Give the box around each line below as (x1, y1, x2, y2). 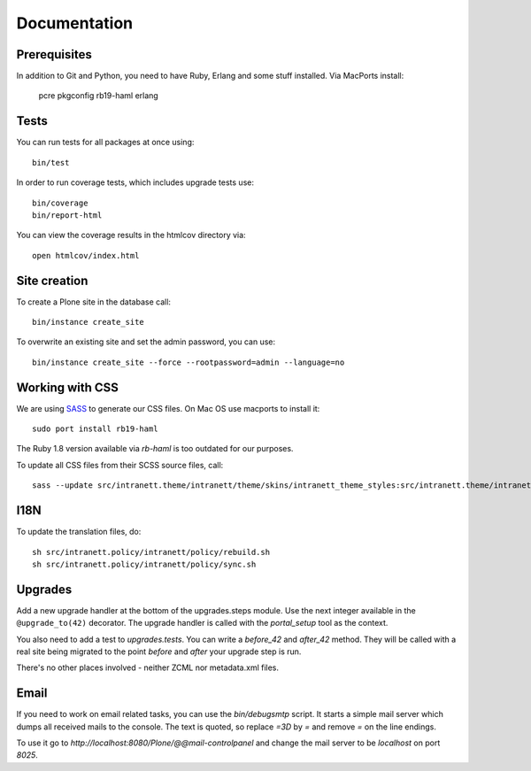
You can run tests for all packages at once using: (16, 137, 195, 148)
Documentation (16, 13, 134, 33)
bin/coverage (32, 197, 88, 208)
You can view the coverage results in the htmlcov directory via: (16, 230, 247, 241)
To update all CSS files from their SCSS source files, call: (16, 459, 224, 470)
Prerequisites (16, 47, 92, 62)
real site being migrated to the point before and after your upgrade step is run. (16, 646, 302, 657)
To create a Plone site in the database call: (16, 297, 172, 307)
